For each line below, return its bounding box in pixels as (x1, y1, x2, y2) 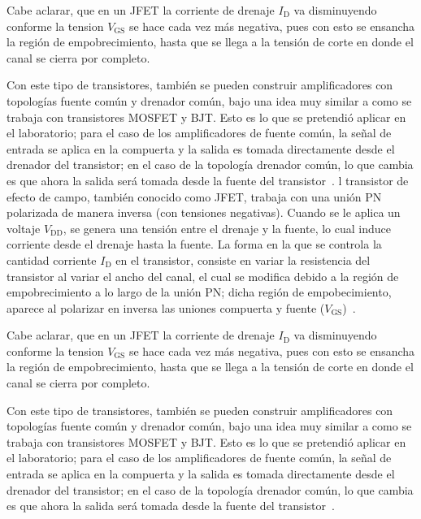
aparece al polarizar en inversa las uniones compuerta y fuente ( (7, 299, 325, 316)
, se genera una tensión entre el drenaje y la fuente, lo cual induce (63, 219, 391, 236)
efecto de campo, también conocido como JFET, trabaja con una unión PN (7, 188, 382, 205)
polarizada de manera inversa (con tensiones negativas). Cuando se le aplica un (7, 204, 401, 221)
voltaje (7, 219, 41, 236)
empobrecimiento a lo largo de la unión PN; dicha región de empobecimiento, (7, 283, 392, 301)
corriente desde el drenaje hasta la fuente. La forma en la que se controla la (7, 236, 382, 253)
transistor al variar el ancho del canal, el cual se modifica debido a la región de (7, 267, 399, 284)
